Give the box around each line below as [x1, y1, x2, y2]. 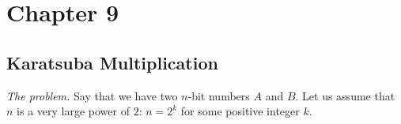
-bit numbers [187, 87, 250, 103]
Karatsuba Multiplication [6, 50, 218, 74]
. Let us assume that [295, 87, 395, 103]
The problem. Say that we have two [6, 87, 178, 103]
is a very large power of [17, 103, 130, 119]
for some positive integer [180, 103, 300, 119]
